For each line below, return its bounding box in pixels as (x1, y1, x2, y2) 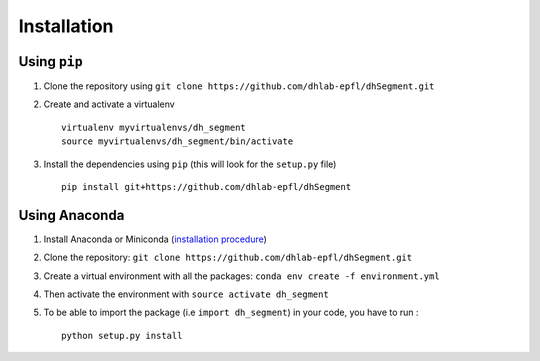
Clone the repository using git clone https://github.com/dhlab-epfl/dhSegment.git (43, 80, 435, 92)
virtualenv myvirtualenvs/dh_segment (61, 121, 247, 133)
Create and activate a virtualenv (43, 98, 175, 110)
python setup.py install (61, 330, 183, 341)
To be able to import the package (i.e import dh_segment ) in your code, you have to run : (43, 306, 419, 319)
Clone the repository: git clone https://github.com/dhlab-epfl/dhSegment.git (43, 251, 413, 264)
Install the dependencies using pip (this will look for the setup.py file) (43, 158, 337, 170)
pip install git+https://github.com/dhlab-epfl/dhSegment (61, 181, 352, 193)
